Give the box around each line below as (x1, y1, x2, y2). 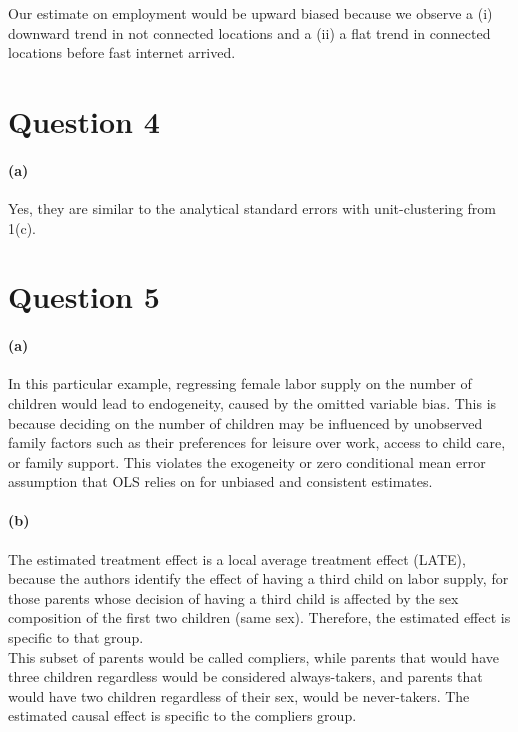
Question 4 (8, 100, 160, 141)
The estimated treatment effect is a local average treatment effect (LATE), (8, 548, 466, 569)
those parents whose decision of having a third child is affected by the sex (8, 587, 459, 608)
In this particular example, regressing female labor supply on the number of (8, 373, 472, 394)
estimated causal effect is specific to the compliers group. (8, 705, 357, 726)
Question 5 (8, 276, 160, 317)
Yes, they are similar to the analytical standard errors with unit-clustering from (8, 197, 496, 218)
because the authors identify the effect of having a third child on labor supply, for (8, 568, 509, 589)
